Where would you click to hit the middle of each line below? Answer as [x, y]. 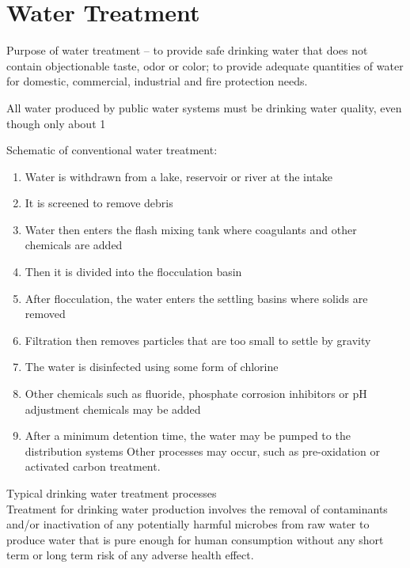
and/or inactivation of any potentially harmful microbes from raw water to [188, 524]
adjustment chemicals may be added [113, 409]
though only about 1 [56, 123]
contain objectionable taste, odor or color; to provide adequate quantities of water [205, 65]
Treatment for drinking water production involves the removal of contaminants [197, 508]
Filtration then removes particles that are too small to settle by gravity [198, 340]
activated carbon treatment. [93, 466]
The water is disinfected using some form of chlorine [152, 367]
